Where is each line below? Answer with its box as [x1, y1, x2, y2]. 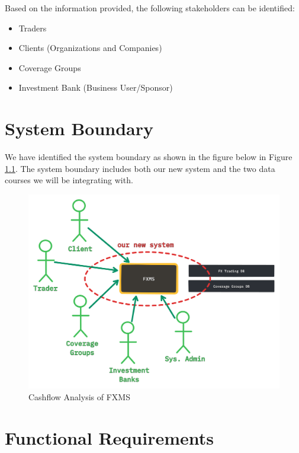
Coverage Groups [18, 61, 81, 74]
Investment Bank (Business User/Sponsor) [18, 81, 173, 94]
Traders [18, 21, 47, 34]
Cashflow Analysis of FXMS [28, 390, 130, 403]
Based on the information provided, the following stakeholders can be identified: [5, 2, 295, 14]
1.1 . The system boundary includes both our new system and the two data [5, 162, 275, 174]
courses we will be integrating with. [5, 174, 133, 186]
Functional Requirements [5, 425, 214, 449]
